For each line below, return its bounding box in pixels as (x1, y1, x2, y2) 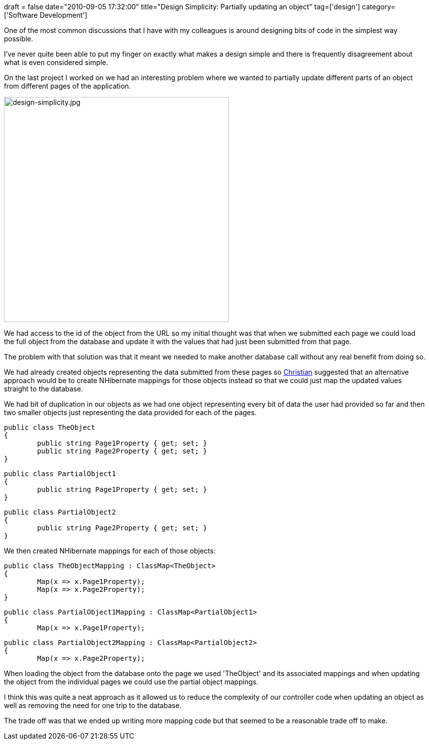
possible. (4, 34, 33, 43)
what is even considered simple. (4, 58, 108, 66)
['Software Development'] (4, 11, 88, 19)
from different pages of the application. (4, 82, 131, 90)
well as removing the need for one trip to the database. (4, 701, 182, 710)
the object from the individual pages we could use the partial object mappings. (4, 678, 259, 686)
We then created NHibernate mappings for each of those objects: (4, 547, 216, 555)
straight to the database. (4, 385, 83, 393)
